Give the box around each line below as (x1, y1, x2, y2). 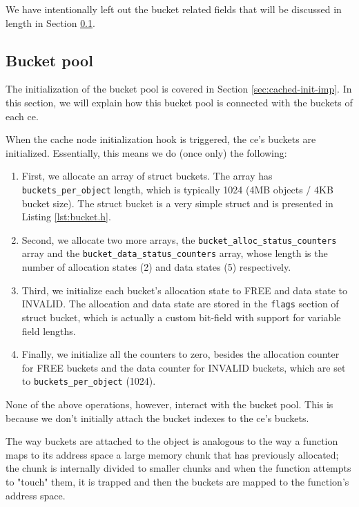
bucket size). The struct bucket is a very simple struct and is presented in (21, 195, 333, 210)
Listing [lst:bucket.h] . (21, 209, 111, 224)
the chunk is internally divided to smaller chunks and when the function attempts (6, 461, 351, 475)
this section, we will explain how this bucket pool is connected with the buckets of (6, 95, 353, 109)
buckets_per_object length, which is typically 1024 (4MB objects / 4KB (21, 182, 333, 196)
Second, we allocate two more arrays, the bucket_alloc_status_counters (21, 232, 337, 247)
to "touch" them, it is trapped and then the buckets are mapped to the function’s (6, 474, 349, 488)
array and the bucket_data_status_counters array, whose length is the (21, 246, 328, 260)
